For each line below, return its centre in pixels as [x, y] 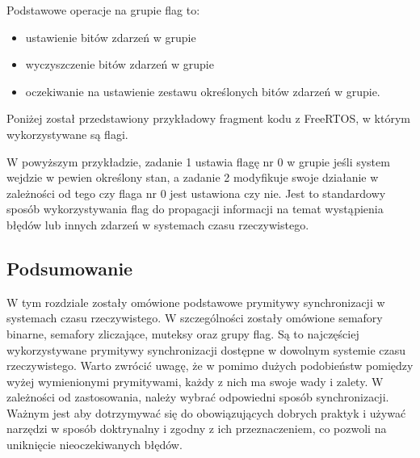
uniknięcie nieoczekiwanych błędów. [94, 445]
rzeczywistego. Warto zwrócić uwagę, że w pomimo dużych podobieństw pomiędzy [210, 366]
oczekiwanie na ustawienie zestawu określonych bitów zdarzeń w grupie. [203, 91]
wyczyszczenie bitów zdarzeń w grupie [120, 64]
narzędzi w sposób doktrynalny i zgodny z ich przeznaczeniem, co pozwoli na [197, 429]
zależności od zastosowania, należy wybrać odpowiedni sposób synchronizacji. [198, 397]
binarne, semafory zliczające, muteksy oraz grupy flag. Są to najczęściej [183, 333]
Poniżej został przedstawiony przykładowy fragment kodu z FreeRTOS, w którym [208, 118]
